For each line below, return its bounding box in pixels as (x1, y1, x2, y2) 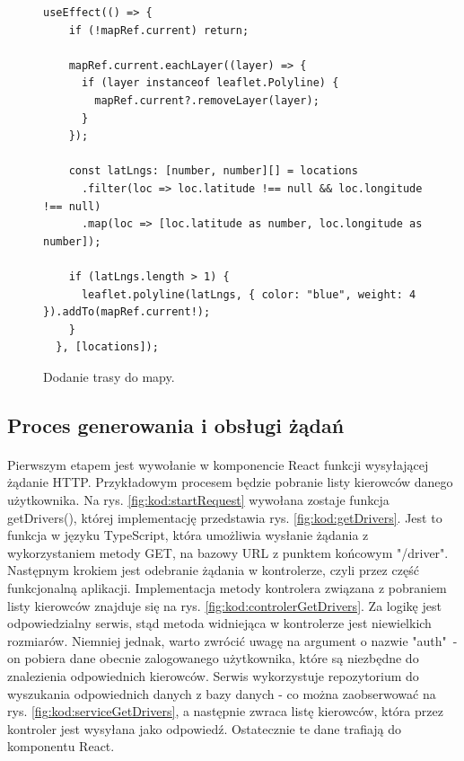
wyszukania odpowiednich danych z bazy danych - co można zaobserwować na (7, 684, 436, 703)
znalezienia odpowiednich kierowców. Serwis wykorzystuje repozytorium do (7, 666, 419, 685)
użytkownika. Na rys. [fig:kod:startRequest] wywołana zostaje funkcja (7, 491, 390, 509)
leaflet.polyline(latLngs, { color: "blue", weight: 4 (81, 288, 416, 301)
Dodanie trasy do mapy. (43, 367, 175, 385)
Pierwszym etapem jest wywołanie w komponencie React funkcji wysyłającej (7, 455, 429, 473)
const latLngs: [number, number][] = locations (68, 164, 358, 178)
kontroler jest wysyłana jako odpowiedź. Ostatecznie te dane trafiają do (7, 719, 402, 738)
